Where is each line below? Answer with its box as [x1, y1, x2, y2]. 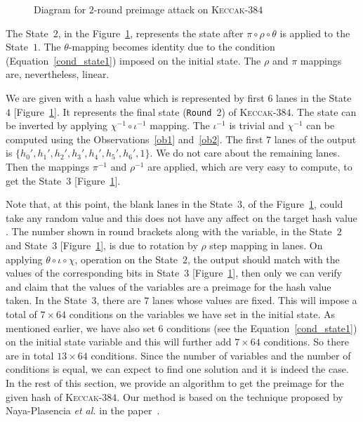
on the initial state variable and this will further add [6, 334, 232, 349]
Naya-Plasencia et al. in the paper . [6, 403, 160, 418]
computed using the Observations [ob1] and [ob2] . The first [6, 131, 263, 146]
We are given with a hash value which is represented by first [6, 90, 265, 105]
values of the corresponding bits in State [6, 265, 180, 280]
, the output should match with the [187, 251, 340, 266]
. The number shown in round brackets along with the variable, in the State [6, 224, 332, 239]
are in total [6, 348, 54, 362]
